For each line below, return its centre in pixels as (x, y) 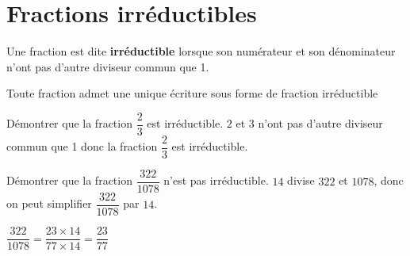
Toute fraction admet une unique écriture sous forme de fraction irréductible (192, 93)
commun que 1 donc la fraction (82, 146)
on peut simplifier (49, 203)
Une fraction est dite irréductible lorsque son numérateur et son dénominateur (201, 51)
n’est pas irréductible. (216, 180)
